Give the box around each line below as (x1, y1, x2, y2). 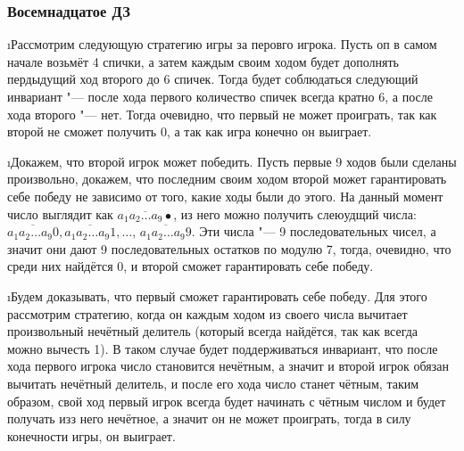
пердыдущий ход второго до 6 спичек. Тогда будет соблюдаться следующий (7, 70, 418, 88)
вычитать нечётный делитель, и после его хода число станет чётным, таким (7, 373, 419, 392)
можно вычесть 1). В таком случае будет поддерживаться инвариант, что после (7, 339, 438, 357)
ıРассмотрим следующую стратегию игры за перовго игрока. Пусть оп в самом (7, 35, 437, 53)
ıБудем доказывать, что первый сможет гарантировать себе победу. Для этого (7, 286, 427, 305)
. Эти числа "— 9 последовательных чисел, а (191, 222, 436, 241)
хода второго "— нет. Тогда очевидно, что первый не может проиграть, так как (7, 104, 437, 123)
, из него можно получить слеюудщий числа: (173, 204, 417, 223)
